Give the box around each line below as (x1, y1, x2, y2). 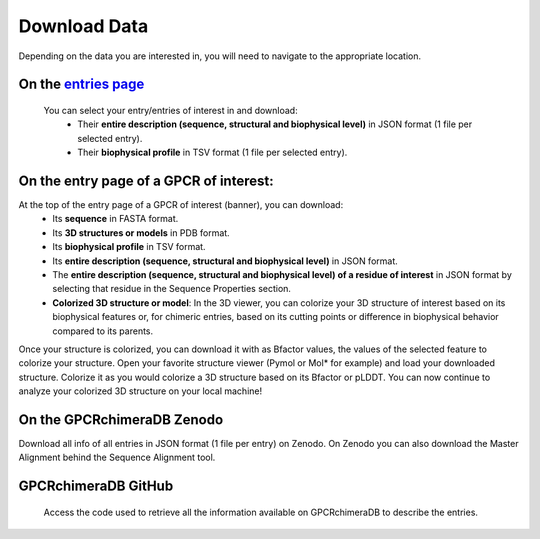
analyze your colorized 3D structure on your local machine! (18, 385, 263, 397)
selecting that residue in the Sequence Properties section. (52, 283, 292, 295)
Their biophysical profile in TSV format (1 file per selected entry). (77, 146, 348, 159)
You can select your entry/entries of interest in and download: (43, 104, 299, 116)
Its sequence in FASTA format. (52, 213, 179, 225)
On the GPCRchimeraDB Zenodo (18, 411, 224, 428)
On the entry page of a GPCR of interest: (18, 172, 274, 189)
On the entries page (18, 76, 145, 93)
